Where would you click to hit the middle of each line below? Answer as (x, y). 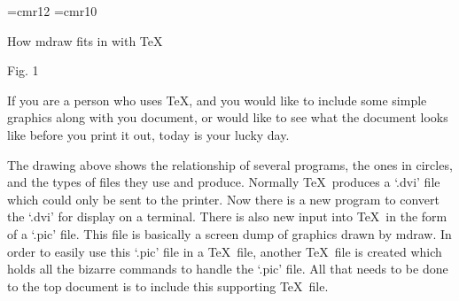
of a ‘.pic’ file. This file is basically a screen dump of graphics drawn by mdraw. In (229, 233)
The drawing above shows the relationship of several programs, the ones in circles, (230, 164)
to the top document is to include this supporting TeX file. (168, 286)
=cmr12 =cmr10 (52, 11)
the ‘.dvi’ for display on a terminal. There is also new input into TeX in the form (227, 216)
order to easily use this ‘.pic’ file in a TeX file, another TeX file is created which (225, 251)
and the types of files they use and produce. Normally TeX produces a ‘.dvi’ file (224, 182)
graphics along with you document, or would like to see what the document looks (228, 117)
